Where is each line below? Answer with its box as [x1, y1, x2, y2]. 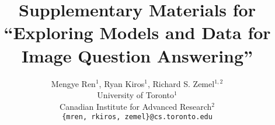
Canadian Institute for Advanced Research [60, 100, 212, 112]
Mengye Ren [51, 77, 96, 89]
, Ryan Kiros [99, 77, 145, 89]
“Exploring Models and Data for [4, 20, 271, 44]
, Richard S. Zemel [147, 77, 215, 89]
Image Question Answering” [21, 43, 253, 67]
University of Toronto [97, 89, 174, 101]
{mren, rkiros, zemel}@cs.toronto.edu [62, 113, 213, 121]
